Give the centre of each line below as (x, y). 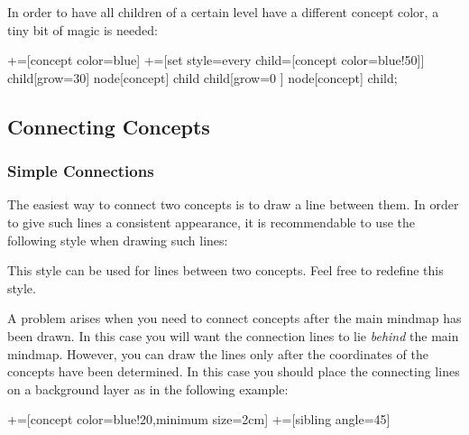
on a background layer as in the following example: (148, 389)
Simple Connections (81, 171)
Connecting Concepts (109, 126)
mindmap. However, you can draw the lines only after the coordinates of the (218, 353)
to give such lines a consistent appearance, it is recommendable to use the (211, 222)
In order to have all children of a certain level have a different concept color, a (223, 12)
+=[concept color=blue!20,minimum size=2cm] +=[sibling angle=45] (199, 419)
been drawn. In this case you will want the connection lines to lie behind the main (233, 335)
